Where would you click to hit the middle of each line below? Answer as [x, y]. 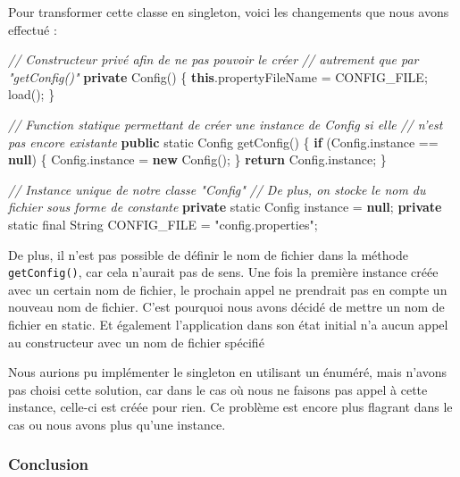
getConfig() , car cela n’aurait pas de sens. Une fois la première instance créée [223, 272]
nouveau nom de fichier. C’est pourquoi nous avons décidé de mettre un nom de [226, 307]
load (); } [32, 94]
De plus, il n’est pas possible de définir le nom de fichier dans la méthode [208, 254]
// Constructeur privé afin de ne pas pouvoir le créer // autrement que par [213, 59]
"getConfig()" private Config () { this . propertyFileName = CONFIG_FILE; [218, 76]
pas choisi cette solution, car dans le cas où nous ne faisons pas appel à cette [218, 389]
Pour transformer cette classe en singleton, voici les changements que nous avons [229, 12]
